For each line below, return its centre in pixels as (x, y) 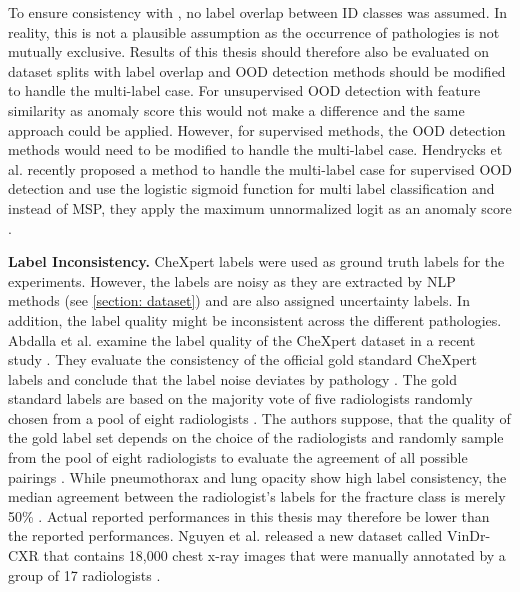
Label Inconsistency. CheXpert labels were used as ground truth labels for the (256, 261)
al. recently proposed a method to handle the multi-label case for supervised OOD (260, 168)
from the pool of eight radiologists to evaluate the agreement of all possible (238, 457)
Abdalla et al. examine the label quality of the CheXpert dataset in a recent (242, 339)
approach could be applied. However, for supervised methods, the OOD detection (257, 129)
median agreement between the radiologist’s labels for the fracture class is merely (257, 496)
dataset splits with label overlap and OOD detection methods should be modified (257, 70)
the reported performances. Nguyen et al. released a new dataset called (225, 535)
